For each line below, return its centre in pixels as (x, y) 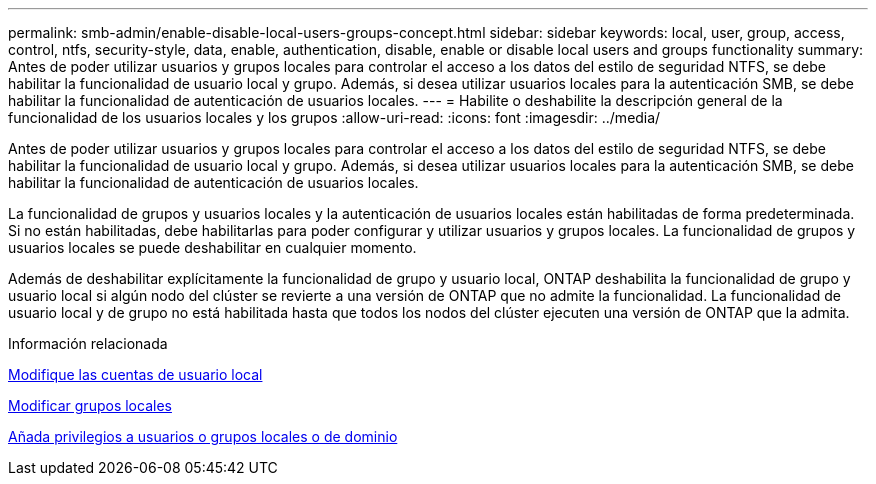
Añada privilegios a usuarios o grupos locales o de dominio (203, 436)
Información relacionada (88, 343)
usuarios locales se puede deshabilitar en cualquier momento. (212, 247)
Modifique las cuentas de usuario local (135, 374)
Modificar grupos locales (90, 405)
